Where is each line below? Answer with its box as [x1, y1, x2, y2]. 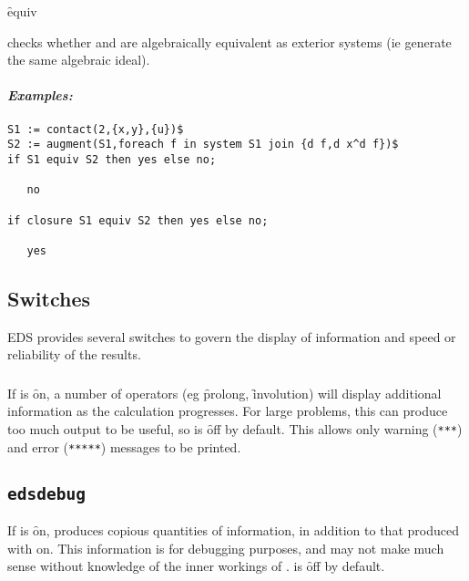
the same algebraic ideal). [7, 50, 150, 69]
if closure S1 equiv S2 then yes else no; [7, 213, 269, 227]
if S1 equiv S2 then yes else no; [7, 152, 217, 166]
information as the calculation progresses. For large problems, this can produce [7, 401, 448, 420]
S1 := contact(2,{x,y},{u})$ [7, 122, 184, 136]
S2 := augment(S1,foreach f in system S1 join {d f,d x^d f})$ [7, 138, 399, 151]
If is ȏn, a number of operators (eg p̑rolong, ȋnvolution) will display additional [7, 383, 442, 402]
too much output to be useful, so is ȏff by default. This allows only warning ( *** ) [7, 419, 463, 438]
